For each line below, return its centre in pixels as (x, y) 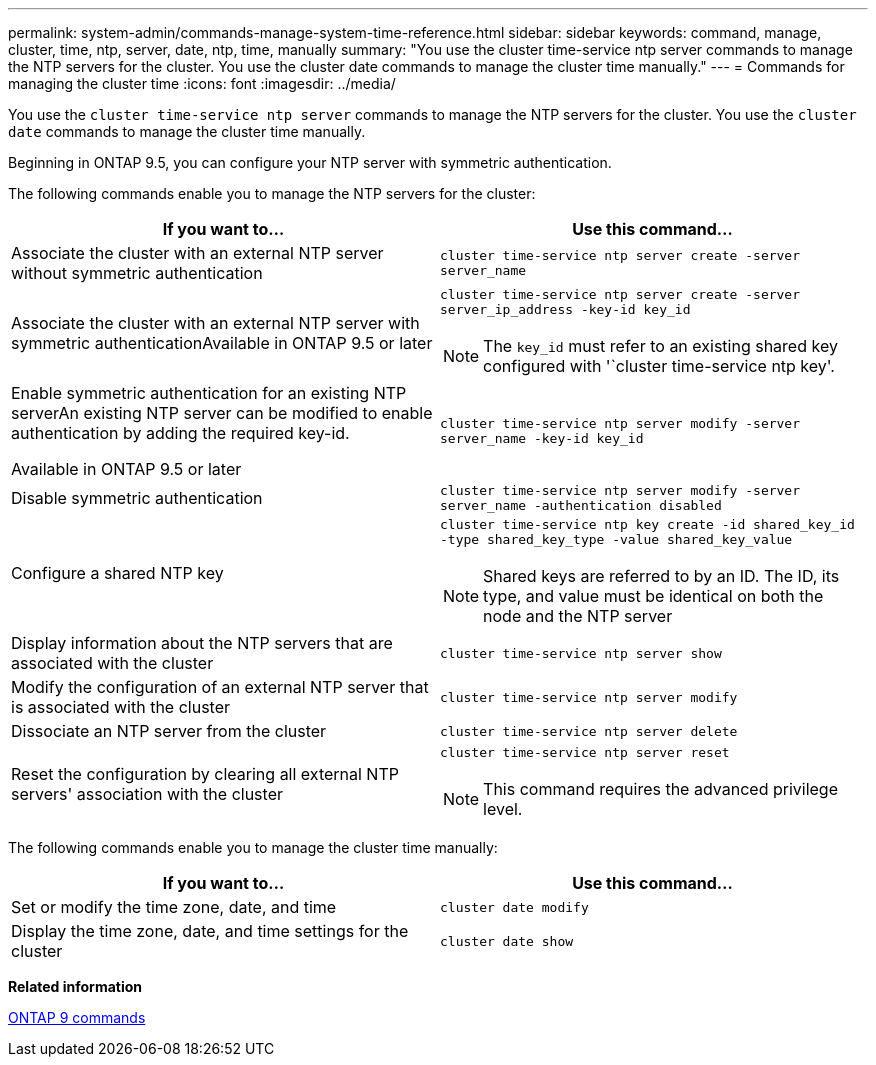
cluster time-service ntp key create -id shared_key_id (647, 524)
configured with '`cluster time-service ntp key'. (659, 366)
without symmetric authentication (137, 273)
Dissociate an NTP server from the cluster (169, 731)
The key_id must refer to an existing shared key (660, 346)
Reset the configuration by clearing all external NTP (205, 773)
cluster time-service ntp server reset (585, 752)
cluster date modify (514, 907)
